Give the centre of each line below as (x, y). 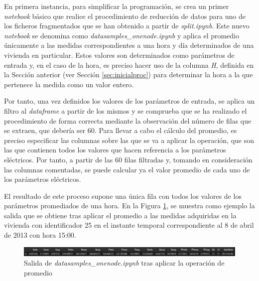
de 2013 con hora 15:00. (40, 235)
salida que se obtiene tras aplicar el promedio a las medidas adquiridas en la (120, 215)
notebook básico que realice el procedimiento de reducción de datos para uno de (125, 16)
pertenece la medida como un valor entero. (69, 84)
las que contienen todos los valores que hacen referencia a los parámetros (115, 150)
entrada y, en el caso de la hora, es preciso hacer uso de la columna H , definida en (129, 65)
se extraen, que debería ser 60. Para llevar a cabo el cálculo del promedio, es (121, 130)
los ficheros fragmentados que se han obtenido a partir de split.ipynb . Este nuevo (127, 26)
